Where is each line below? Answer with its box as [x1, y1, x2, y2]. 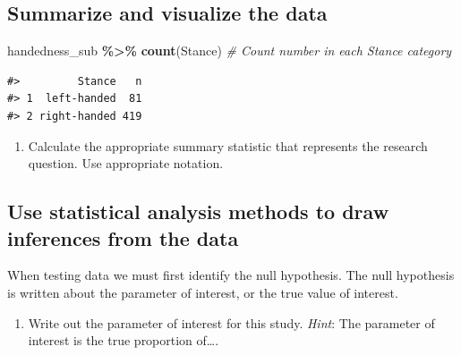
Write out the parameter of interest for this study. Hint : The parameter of [28, 313, 435, 332]
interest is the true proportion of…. [28, 331, 219, 350]
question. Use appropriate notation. [28, 154, 224, 173]
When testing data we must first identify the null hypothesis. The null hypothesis [7, 266, 455, 284]
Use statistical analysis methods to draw [7, 198, 389, 225]
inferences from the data [7, 224, 239, 251]
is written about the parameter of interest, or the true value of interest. [7, 283, 398, 301]
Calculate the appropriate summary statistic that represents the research [28, 136, 428, 155]
